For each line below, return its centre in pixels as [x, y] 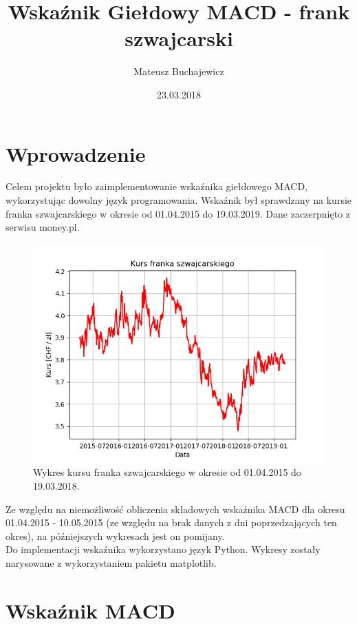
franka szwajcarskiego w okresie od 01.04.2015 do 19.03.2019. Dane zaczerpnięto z [178, 213]
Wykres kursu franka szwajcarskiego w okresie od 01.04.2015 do [167, 472]
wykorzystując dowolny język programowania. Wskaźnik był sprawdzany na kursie [179, 200]
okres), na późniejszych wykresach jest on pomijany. [115, 535]
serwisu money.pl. [43, 227]
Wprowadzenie [76, 153]
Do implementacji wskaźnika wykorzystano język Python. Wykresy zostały [163, 549]
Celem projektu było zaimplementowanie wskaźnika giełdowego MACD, [157, 186]
